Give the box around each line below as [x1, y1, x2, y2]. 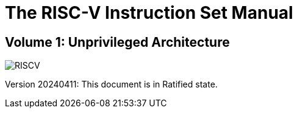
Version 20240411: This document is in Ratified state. [5, 79, 218, 90]
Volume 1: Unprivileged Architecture [5, 34, 230, 50]
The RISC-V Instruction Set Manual [5, 2, 293, 23]
